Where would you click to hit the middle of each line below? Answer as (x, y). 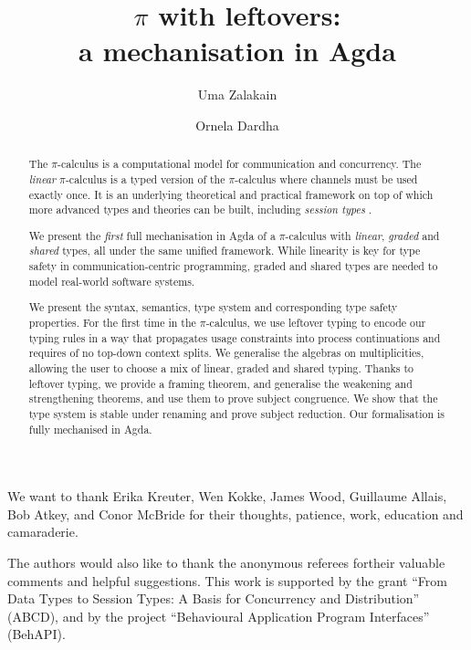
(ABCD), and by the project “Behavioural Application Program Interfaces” (219, 616)
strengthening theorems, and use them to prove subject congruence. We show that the (233, 398)
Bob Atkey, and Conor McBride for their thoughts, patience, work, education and (235, 514)
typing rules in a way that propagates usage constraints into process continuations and (235, 337)
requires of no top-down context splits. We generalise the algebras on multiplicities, (226, 353)
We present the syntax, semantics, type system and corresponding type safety (213, 307)
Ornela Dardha (237, 125)
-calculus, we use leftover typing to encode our (316, 322)
